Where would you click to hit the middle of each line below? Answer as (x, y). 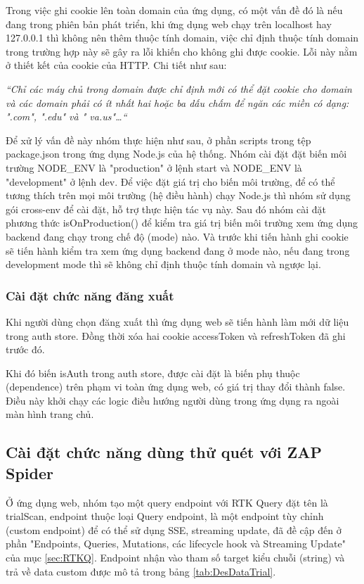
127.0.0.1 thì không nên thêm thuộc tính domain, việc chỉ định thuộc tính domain (182, 38)
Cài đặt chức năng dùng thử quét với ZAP (164, 452)
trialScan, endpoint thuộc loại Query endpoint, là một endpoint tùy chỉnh (165, 516)
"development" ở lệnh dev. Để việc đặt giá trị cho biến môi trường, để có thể (170, 181)
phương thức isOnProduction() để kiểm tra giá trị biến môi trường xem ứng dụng (182, 223)
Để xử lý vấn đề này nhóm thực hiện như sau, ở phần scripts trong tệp (158, 140)
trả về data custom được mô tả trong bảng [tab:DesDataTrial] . (141, 571)
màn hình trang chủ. (50, 414)
